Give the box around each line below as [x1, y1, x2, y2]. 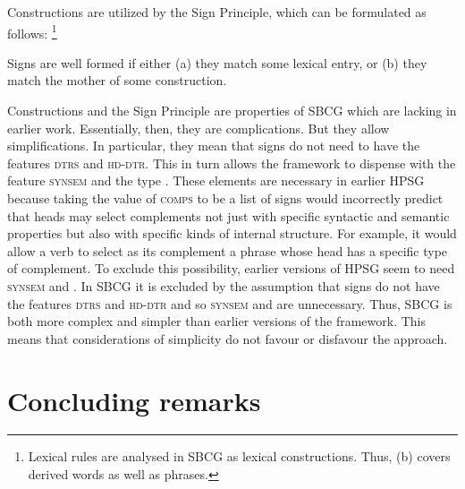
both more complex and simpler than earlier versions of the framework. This [7, 312, 427, 330]
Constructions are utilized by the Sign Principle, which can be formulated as [7, 3, 427, 21]
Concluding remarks [7, 382, 261, 418]
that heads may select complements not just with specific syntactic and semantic [7, 206, 450, 225]
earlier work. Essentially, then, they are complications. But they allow [7, 118, 390, 137]
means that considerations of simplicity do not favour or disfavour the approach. [7, 329, 448, 347]
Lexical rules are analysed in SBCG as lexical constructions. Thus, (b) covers [28, 447, 451, 466]
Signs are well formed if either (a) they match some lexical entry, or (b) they [7, 53, 427, 72]
